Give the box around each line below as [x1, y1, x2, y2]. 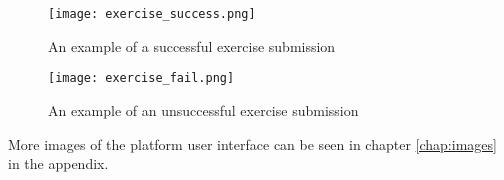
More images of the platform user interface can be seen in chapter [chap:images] [8, 133, 497, 154]
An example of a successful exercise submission [48, 35, 336, 56]
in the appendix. [8, 153, 109, 174]
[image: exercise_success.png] [48, 7, 256, 21]
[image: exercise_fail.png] [48, 71, 235, 86]
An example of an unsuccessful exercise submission [48, 99, 359, 120]
